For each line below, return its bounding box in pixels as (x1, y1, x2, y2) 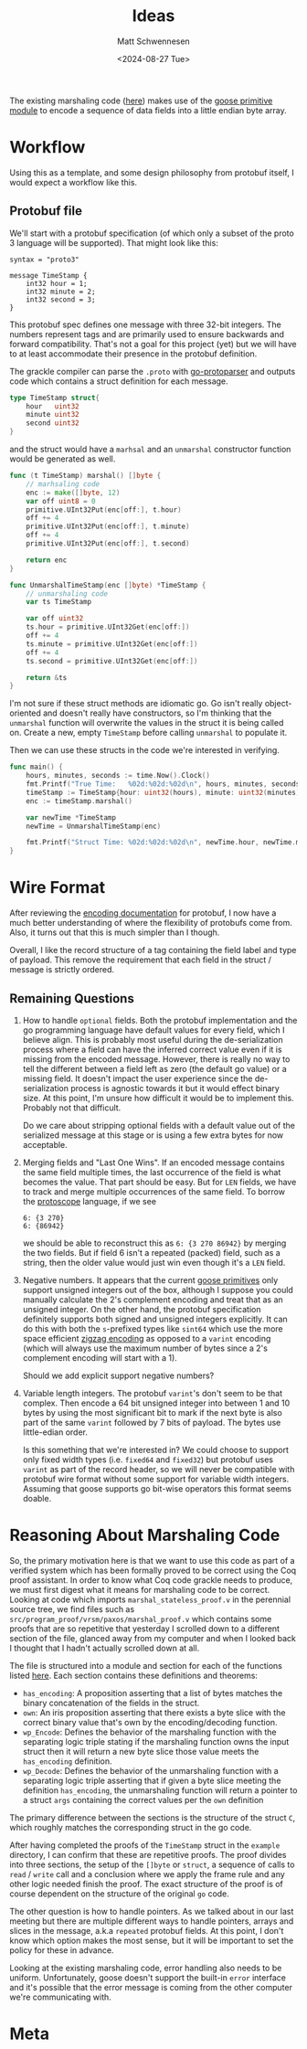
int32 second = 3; (26, 294, 96, 304)
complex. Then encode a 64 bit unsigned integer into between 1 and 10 (22, 1397, 291, 1408)
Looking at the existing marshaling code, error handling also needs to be (9, 1962, 282, 1973)
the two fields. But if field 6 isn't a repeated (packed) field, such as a (22, 1247, 281, 1258)
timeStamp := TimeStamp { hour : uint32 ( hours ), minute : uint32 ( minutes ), (26, 788, 304, 797)
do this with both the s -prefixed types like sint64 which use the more (22, 1322, 283, 1334)
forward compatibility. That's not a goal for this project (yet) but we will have (9, 338, 297, 349)
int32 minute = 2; (26, 287, 96, 296)
